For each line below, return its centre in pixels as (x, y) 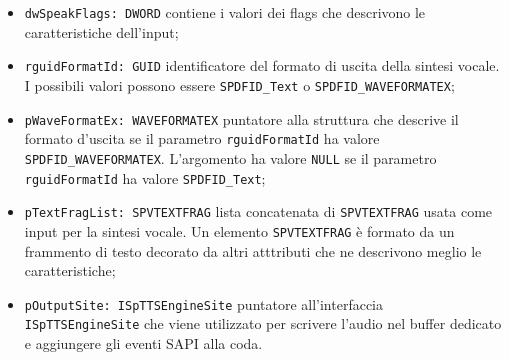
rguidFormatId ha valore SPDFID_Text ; (145, 177)
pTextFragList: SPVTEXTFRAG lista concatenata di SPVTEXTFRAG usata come (258, 211)
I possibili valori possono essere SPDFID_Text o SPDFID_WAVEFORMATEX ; (239, 84)
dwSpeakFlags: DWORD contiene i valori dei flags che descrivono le (225, 12)
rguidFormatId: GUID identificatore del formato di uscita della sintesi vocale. (262, 65)
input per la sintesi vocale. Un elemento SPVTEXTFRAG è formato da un (239, 230)
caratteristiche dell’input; (101, 31)
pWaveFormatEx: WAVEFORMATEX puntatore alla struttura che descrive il (241, 118)
